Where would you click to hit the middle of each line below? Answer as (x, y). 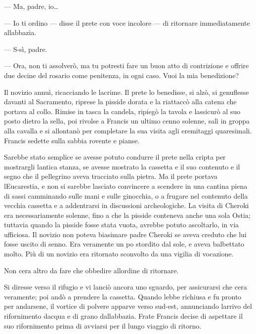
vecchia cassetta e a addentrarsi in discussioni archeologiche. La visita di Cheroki (127, 205)
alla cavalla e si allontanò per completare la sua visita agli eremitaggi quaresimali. (128, 130)
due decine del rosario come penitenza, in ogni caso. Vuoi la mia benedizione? (122, 75)
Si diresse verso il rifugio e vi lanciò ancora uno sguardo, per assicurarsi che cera (126, 287)
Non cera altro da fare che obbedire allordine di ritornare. (91, 270)
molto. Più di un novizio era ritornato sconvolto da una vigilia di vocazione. (119, 254)
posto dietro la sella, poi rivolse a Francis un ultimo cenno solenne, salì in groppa (127, 121)
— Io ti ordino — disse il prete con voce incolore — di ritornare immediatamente (127, 22)
